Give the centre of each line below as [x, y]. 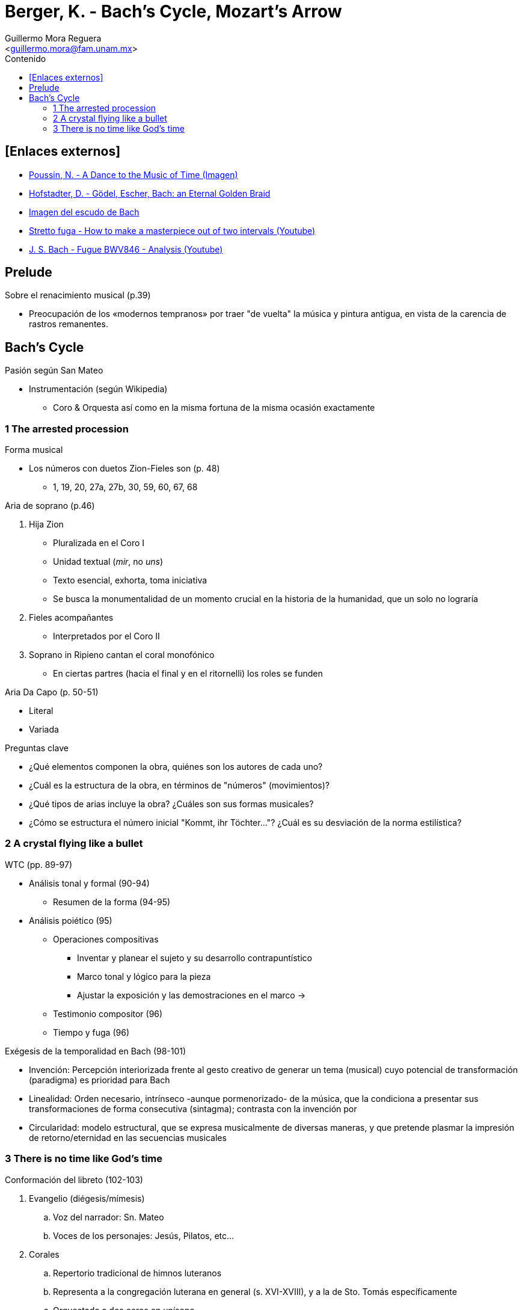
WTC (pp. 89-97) [39, 864]
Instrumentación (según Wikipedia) [98, 389]
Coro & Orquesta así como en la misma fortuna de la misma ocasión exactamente [214, 408]
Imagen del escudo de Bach [84, 212]
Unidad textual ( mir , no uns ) [108, 562]
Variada [44, 730]
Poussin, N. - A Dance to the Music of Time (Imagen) [134, 174]
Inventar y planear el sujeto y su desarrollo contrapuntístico [195, 958]
